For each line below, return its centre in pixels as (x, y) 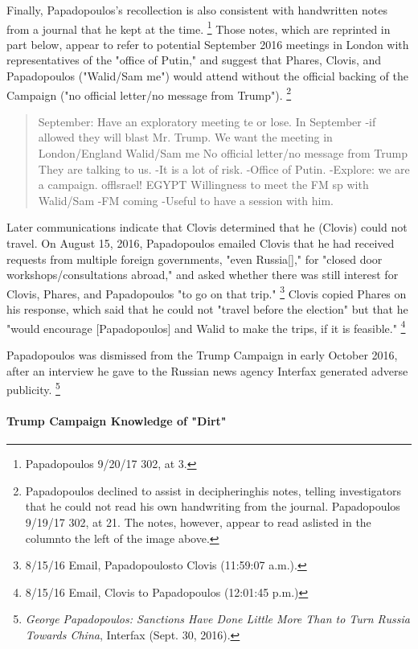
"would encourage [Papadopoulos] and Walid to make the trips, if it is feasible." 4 (206, 327)
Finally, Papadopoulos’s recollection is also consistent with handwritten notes (197, 10)
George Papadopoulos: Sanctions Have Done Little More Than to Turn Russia (217, 619)
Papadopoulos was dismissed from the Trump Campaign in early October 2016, (202, 354)
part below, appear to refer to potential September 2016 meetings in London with (208, 44)
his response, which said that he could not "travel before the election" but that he (207, 309)
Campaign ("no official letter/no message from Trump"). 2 (149, 93)
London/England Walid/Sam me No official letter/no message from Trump (223, 153)
